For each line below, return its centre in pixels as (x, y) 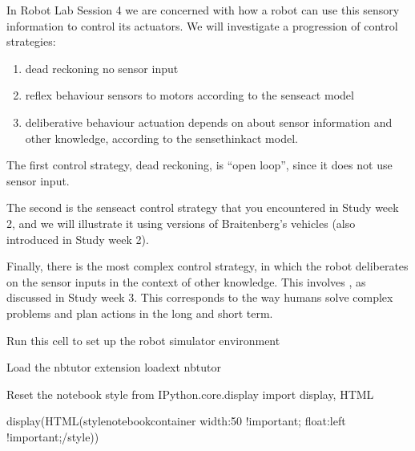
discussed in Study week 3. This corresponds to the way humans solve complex (200, 297)
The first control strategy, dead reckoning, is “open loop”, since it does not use (199, 165)
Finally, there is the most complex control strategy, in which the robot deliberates (207, 266)
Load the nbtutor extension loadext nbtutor (114, 367)
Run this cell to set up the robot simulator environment (143, 340)
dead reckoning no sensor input (102, 68)
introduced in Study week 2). (78, 239)
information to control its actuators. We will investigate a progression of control (202, 25)
